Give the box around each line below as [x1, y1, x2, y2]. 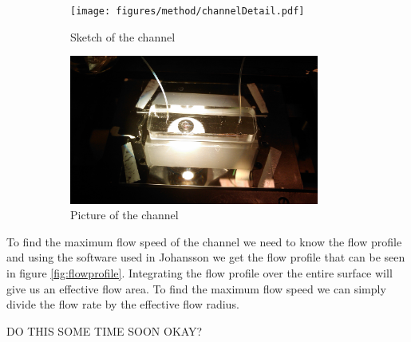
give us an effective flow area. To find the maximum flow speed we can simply [6, 280, 386, 297]
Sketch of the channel [70, 28, 176, 45]
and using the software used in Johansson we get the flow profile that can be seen [6, 249, 405, 265]
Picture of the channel [70, 206, 179, 223]
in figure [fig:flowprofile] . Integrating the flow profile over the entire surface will [6, 264, 393, 281]
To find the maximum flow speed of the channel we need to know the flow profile [6, 233, 402, 250]
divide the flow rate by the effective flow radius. [6, 296, 239, 313]
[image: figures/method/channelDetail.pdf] [70, 6, 305, 17]
